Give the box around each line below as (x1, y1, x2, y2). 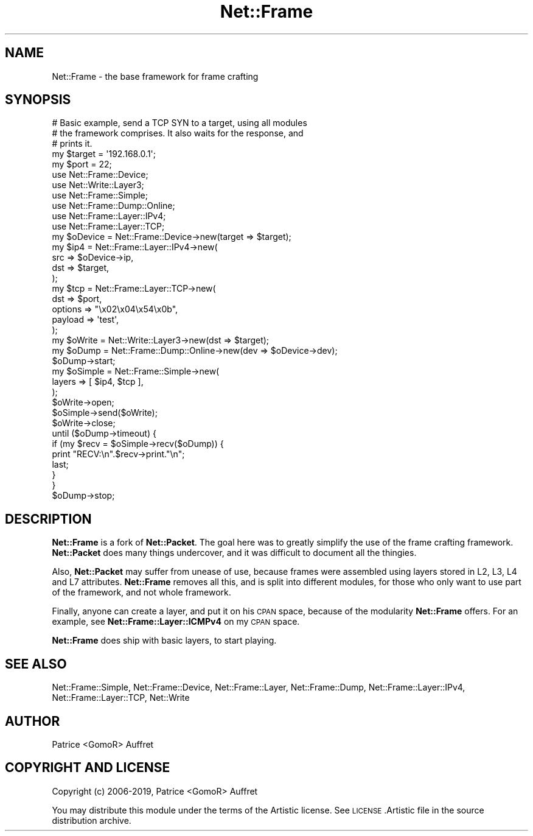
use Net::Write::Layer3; (52, 180, 144, 191)
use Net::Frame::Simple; (52, 190, 148, 201)
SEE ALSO (5, 656, 67, 672)
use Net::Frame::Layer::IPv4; (52, 211, 166, 222)
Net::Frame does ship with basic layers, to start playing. (52, 635, 277, 646)
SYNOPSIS (5, 92, 71, 108)
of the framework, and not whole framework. (52, 587, 231, 598)
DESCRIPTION (5, 511, 92, 527)
